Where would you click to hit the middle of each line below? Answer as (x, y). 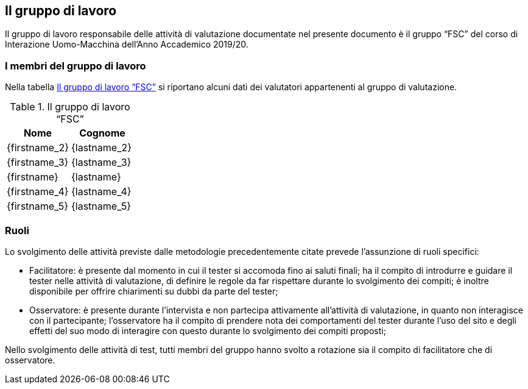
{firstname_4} (38, 192)
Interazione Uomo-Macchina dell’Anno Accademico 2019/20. (127, 45)
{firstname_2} (38, 148)
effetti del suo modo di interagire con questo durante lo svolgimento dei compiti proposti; (208, 330)
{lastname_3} (101, 162)
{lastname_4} (101, 192)
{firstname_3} (38, 162)
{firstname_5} (37, 206)
